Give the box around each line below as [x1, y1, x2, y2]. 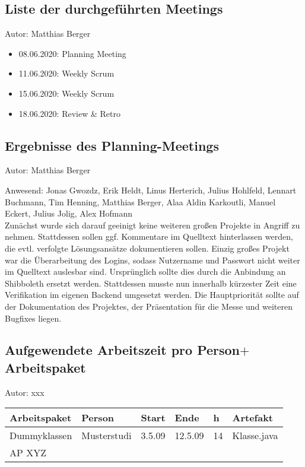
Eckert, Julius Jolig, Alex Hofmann [5, 207, 132, 220]
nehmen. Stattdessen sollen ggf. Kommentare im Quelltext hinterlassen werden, [5, 230, 293, 243]
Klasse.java [232, 428, 278, 443]
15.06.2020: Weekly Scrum [18, 87, 115, 99]
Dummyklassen [9, 428, 72, 443]
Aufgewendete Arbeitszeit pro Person [5, 341, 240, 359]
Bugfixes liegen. [5, 312, 62, 324]
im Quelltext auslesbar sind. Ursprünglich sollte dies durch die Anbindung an [5, 265, 286, 278]
